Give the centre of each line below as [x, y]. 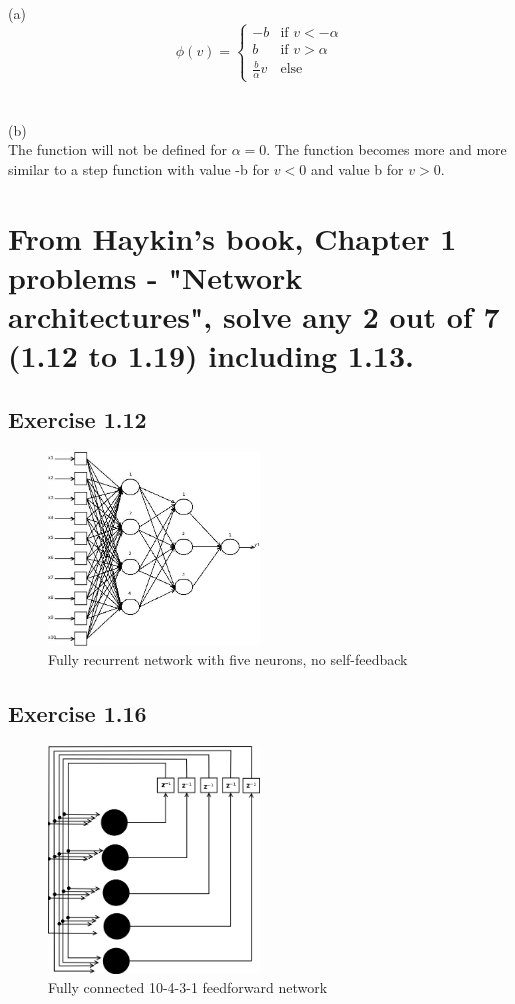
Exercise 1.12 [77, 418]
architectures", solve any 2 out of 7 [254, 316]
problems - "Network [155, 276]
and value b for [357, 168]
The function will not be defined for [118, 149]
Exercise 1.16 [77, 713]
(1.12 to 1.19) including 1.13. [211, 355]
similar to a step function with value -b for [139, 168]
